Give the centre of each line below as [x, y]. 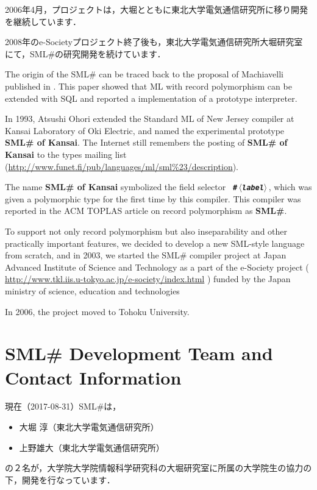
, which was [290, 187]
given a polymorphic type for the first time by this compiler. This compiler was [153, 198]
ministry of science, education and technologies [92, 290]
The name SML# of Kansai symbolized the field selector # [121, 187]
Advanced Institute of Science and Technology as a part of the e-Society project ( [157, 267]
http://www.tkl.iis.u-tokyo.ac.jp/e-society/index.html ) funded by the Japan [148, 279]
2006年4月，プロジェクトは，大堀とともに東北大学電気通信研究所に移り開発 [156, 9]
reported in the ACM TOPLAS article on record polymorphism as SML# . [146, 211]
